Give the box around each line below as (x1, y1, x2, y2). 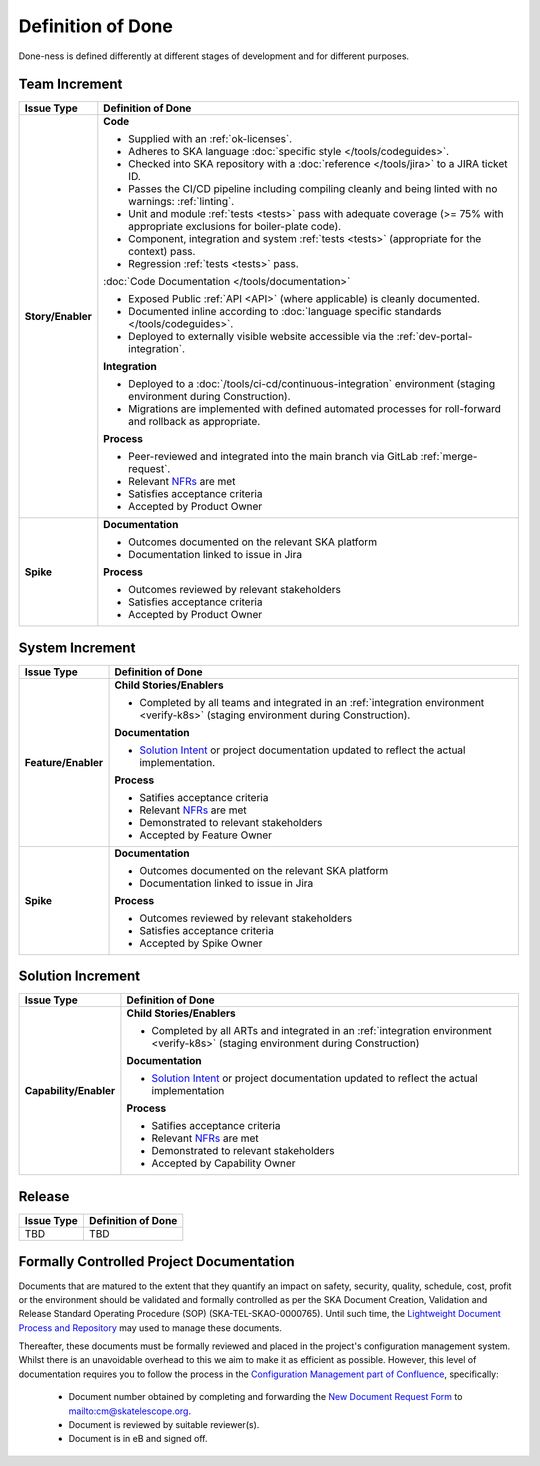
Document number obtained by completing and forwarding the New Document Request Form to (68, 1391, 463, 1403)
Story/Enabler (24, 310, 92, 324)
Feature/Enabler (24, 755, 104, 769)
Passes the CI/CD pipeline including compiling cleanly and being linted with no (128, 182, 498, 196)
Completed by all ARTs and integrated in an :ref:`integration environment (151, 1024, 492, 1038)
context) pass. (128, 245, 196, 259)
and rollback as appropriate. (128, 415, 261, 429)
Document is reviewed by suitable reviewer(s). (68, 1419, 260, 1431)
